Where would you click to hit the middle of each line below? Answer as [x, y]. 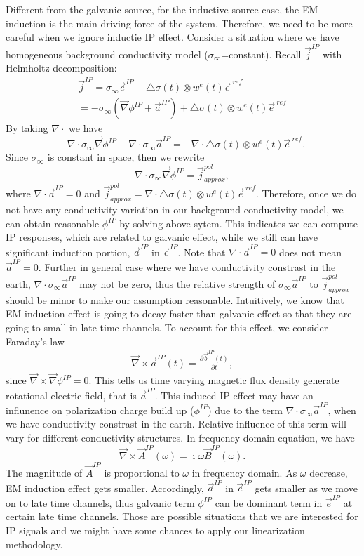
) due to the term [245, 410]
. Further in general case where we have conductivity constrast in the [187, 266]
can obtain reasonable [53, 223]
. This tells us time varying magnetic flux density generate [214, 380]
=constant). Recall [261, 54]
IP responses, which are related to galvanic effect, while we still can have [162, 237]
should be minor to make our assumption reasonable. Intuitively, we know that [175, 299]
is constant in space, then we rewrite [126, 157]
